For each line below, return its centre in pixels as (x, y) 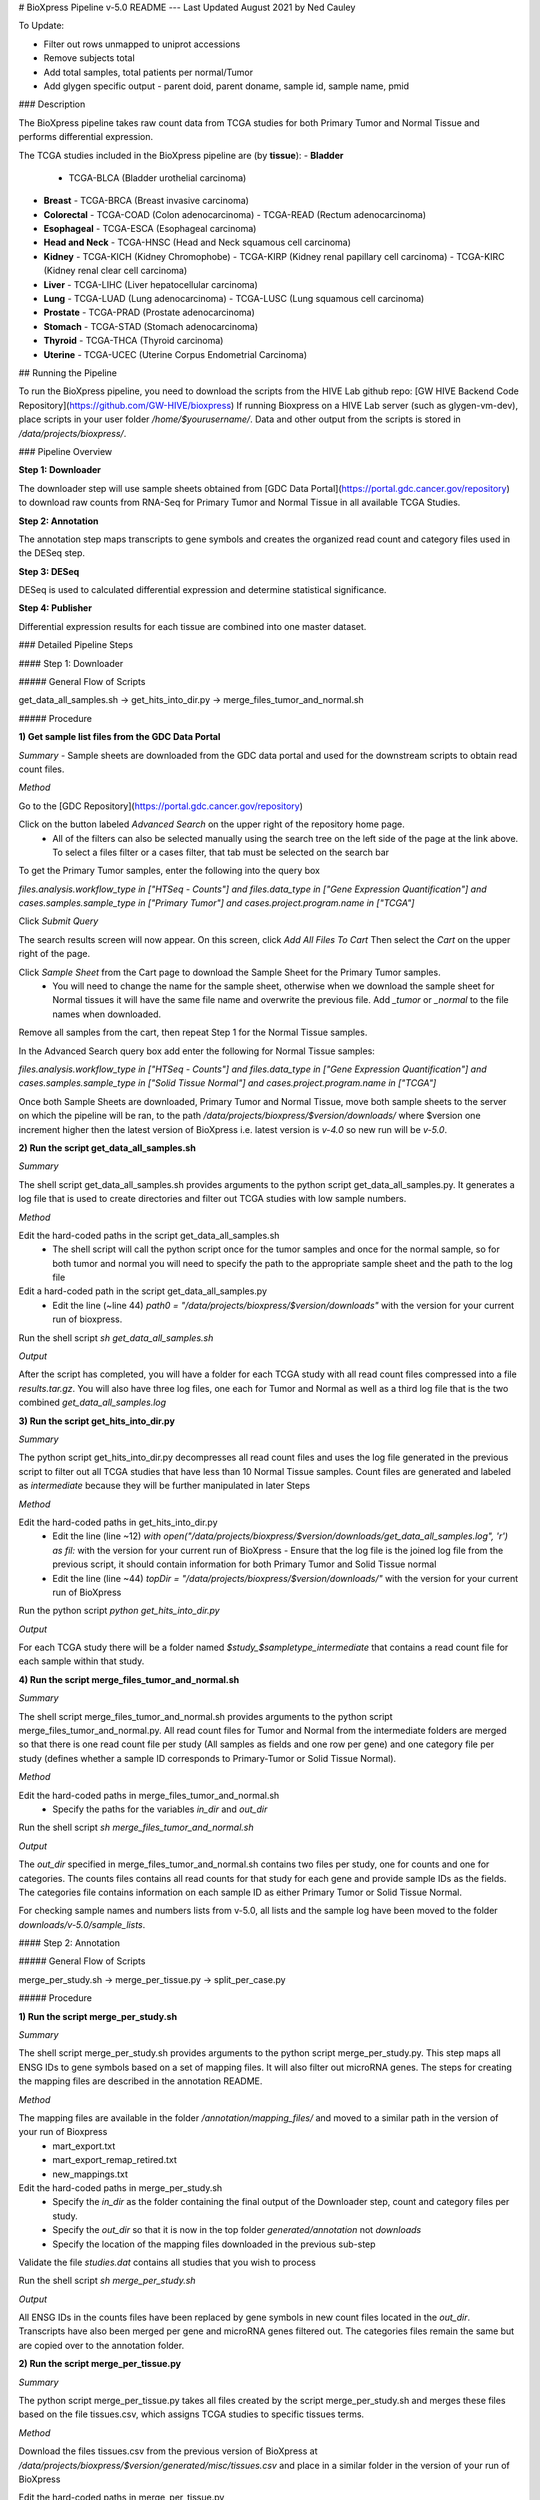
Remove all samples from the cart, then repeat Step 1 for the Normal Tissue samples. (193, 1032)
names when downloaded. (107, 1014)
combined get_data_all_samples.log (92, 1402)
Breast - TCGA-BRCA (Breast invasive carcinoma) (146, 201)
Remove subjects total (89, 58)
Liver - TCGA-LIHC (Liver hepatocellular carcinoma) (151, 284)
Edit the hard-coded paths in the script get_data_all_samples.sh (149, 1235)
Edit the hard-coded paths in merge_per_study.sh (120, 2187)
